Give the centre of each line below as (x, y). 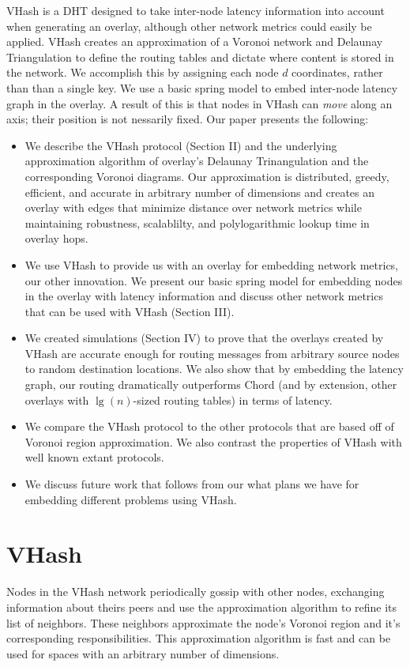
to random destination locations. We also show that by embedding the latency (214, 369)
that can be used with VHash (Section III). (130, 311)
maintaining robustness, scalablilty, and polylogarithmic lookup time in (197, 222)
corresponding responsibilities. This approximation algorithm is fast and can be (199, 638)
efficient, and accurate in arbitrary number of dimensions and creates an (200, 192)
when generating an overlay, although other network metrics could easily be (189, 26)
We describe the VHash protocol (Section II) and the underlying (181, 145)
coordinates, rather (337, 72)
